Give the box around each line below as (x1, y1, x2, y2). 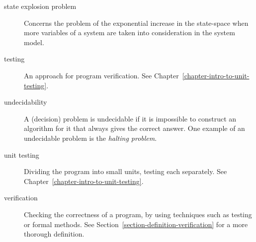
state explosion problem (4, 1, 77, 11)
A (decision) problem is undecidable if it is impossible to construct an (24, 113, 237, 123)
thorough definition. (24, 229, 85, 239)
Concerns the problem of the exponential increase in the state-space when (24, 17, 249, 28)
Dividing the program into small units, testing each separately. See (24, 166, 227, 177)
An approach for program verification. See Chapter (24, 70, 179, 80)
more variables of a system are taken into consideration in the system (24, 27, 235, 38)
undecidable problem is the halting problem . (24, 132, 157, 143)
